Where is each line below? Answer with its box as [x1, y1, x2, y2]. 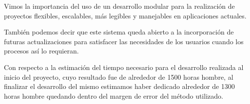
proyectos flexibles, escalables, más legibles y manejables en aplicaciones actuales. [4, 10, 247, 20]
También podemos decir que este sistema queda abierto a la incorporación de [4, 27, 234, 37]
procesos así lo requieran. [4, 46, 79, 56]
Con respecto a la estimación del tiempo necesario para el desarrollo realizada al [4, 62, 244, 72]
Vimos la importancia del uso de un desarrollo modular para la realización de [4, 1, 235, 11]
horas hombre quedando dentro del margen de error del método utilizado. [4, 90, 223, 101]
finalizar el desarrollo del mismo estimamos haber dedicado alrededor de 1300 [4, 81, 235, 91]
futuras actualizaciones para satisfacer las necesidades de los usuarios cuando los [4, 36, 244, 46]
